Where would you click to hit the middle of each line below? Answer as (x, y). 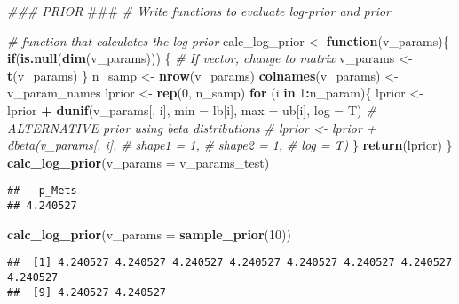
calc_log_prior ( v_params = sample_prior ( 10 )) (149, 234)
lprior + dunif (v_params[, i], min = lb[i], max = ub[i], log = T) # (192, 109)
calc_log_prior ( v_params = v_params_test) (138, 162)
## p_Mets (42, 191)
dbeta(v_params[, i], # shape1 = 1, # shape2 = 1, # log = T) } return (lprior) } (230, 145)
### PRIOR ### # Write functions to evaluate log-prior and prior (199, 11)
